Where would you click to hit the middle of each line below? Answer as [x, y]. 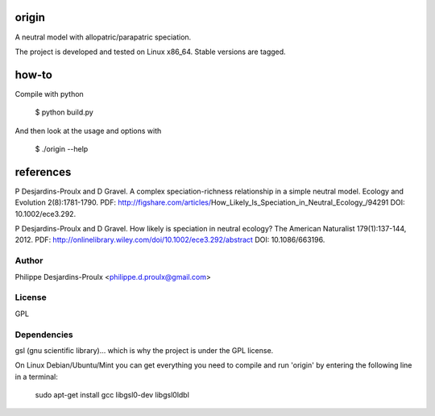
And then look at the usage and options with [88, 131]
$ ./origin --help [62, 148]
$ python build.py [64, 112]
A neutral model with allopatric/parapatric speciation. [103, 37]
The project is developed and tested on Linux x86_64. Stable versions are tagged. [150, 52]
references [43, 172]
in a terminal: [36, 376]
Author [29, 260]
